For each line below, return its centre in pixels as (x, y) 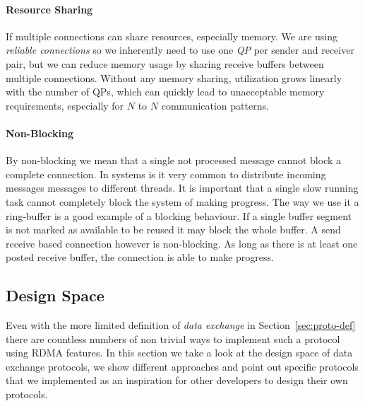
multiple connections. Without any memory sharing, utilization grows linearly (174, 77)
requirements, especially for (65, 105)
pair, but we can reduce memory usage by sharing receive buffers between (165, 63)
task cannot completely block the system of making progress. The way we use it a (182, 201)
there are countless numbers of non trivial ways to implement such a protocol (173, 338)
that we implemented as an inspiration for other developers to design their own (177, 380)
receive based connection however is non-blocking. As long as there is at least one (182, 243)
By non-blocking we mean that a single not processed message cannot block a (174, 160)
